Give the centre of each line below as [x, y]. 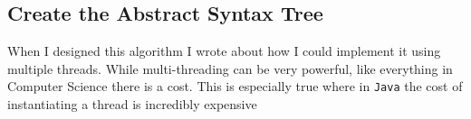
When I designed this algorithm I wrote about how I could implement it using [224, 51]
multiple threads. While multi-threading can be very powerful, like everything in [230, 68]
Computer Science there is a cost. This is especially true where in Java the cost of [235, 86]
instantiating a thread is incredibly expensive [132, 104]
